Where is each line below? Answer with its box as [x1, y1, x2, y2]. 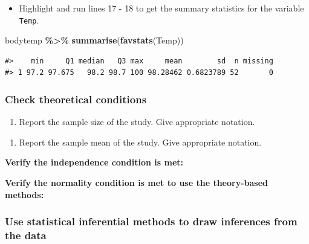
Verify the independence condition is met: [5, 156, 183, 169]
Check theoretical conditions [5, 91, 147, 106]
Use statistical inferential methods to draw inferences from [5, 214, 298, 229]
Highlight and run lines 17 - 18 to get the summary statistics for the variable [19, 2, 304, 14]
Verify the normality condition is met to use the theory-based [5, 176, 268, 189]
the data [5, 228, 47, 243]
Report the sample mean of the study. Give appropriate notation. [19, 135, 262, 148]
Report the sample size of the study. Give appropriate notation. [19, 115, 255, 128]
